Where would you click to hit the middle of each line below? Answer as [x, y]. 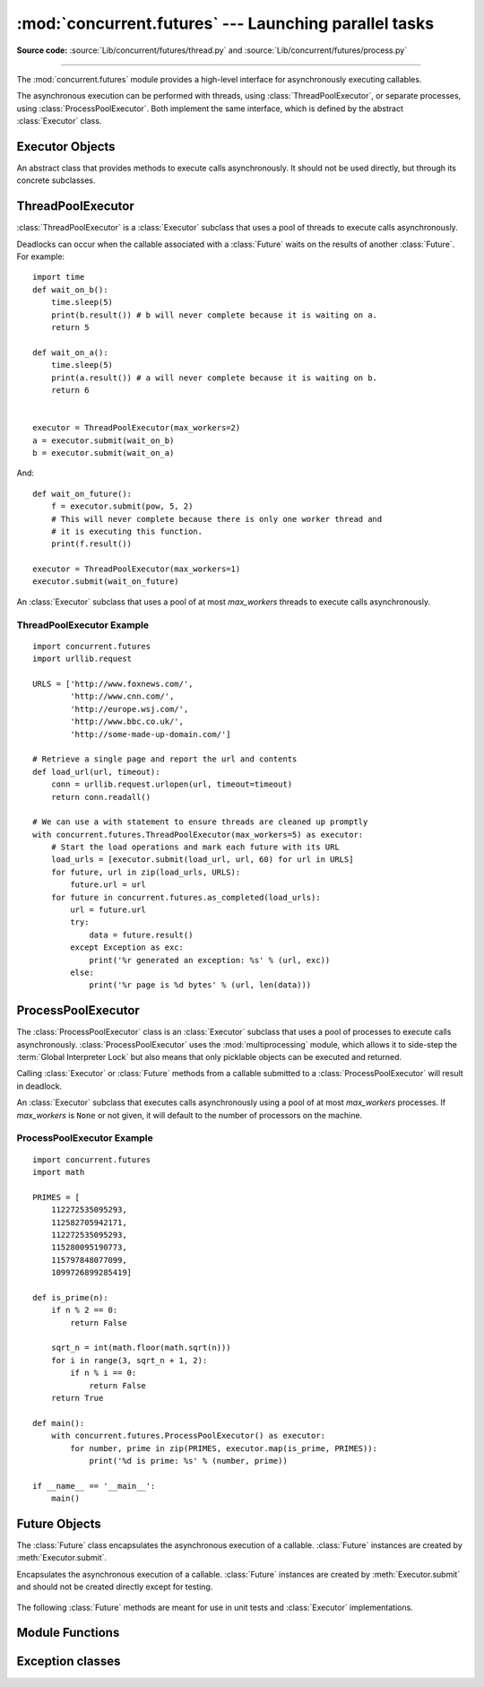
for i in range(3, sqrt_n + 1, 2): [129, 1360]
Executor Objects [66, 147]
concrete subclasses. [56, 180]
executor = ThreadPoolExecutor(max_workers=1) [137, 569]
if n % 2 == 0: [84, 1310]
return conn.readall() [101, 797]
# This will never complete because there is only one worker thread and [216, 519]
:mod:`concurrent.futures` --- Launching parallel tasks [225, 23]
